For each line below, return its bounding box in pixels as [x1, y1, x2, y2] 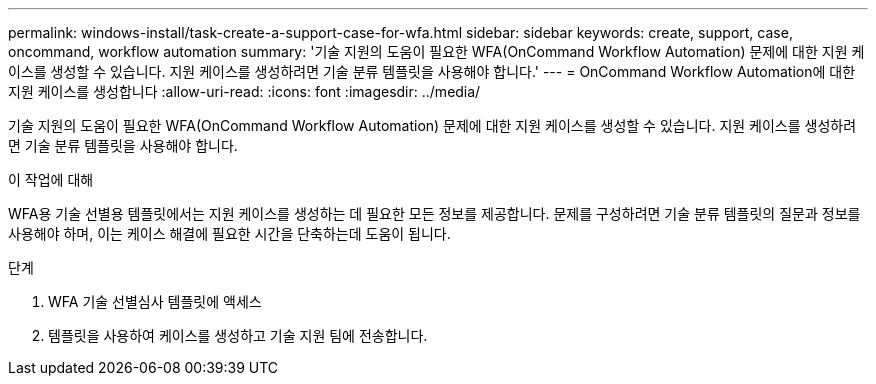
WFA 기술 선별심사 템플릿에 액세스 [48, 293, 262, 310]
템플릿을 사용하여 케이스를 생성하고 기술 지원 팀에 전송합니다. [48, 327, 428, 344]
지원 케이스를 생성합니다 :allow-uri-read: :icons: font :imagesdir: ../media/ [8, 83, 481, 100]
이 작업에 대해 [8, 171, 94, 188]
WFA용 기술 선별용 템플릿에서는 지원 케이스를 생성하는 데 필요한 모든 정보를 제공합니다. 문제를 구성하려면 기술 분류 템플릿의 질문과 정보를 [8, 205, 861, 222]
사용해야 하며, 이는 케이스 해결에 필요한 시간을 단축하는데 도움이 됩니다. [8, 225, 451, 242]
